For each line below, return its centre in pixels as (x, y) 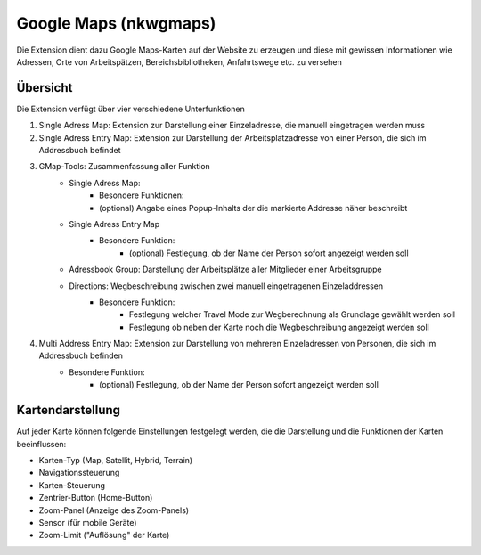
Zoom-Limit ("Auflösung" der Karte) (104, 535)
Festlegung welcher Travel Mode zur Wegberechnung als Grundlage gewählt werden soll (293, 314)
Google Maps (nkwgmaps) (116, 23)
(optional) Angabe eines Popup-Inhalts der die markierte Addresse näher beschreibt (253, 208)
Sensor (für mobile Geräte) (88, 522)
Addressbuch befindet (80, 151)
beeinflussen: (41, 444)
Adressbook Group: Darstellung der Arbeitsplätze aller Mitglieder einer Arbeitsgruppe (225, 269)
